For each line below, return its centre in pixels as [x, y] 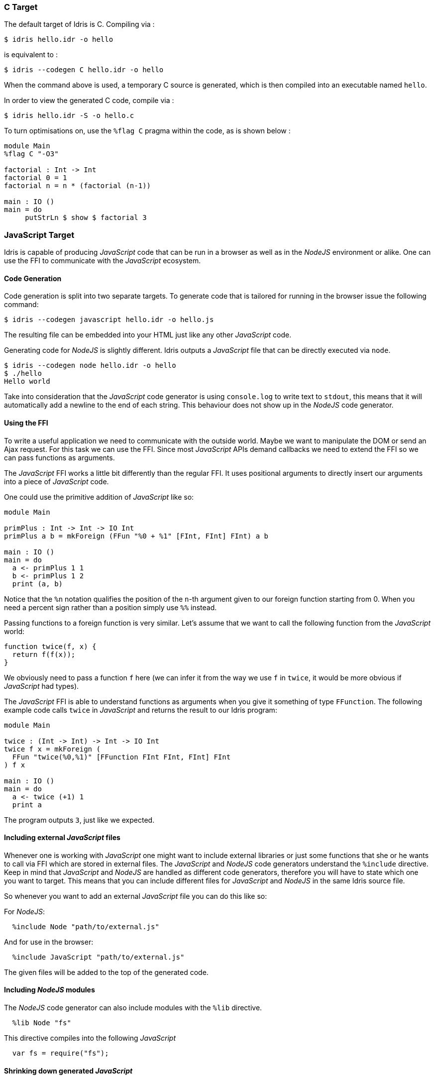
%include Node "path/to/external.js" [86, 926]
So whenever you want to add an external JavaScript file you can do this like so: [136, 896]
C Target [21, 7]
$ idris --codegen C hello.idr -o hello [84, 70]
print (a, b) [38, 584]
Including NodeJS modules [50, 990]
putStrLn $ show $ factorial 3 [86, 218]
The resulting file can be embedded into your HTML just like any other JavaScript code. [148, 335]
